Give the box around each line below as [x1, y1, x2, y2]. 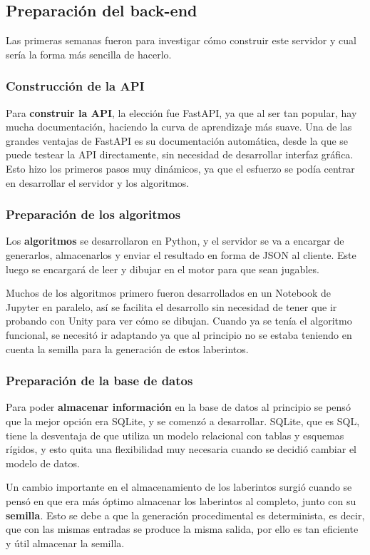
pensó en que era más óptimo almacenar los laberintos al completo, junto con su [6, 493, 356, 508]
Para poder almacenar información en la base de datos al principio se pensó [6, 399, 351, 414]
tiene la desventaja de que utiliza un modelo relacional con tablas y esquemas [6, 427, 344, 442]
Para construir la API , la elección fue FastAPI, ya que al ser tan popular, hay [6, 105, 357, 120]
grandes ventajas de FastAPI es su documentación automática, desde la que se [6, 133, 349, 148]
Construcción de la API [6, 77, 145, 95]
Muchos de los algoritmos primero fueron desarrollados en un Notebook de [6, 285, 332, 300]
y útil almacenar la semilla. [6, 535, 125, 550]
